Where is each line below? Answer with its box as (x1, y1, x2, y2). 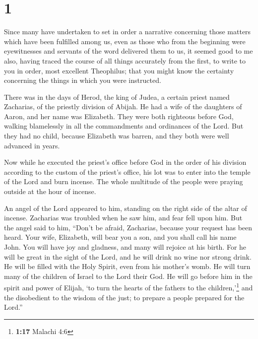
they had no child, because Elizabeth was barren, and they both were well (4, 131, 229, 141)
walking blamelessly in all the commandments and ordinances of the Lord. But (4, 121, 244, 131)
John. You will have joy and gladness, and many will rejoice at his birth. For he (4, 242, 247, 252)
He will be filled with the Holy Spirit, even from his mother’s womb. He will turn (4, 261, 251, 271)
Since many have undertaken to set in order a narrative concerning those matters (4, 26, 251, 37)
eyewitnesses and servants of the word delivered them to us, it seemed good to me (4, 46, 253, 56)
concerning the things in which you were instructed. (4, 75, 161, 85)
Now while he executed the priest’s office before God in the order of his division (4, 157, 247, 167)
